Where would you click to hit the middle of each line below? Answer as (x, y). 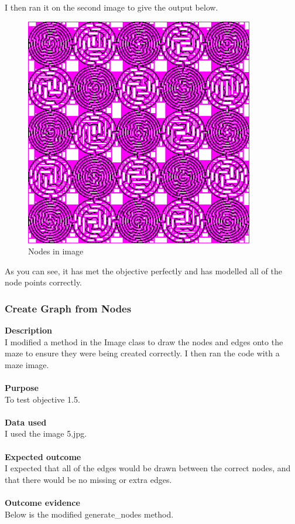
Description (29, 330)
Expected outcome (43, 456)
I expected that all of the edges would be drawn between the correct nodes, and (148, 468)
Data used (26, 422)
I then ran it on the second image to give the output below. (112, 7)
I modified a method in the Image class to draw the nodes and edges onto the (144, 341)
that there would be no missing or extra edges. (88, 479)
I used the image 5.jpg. (46, 433)
